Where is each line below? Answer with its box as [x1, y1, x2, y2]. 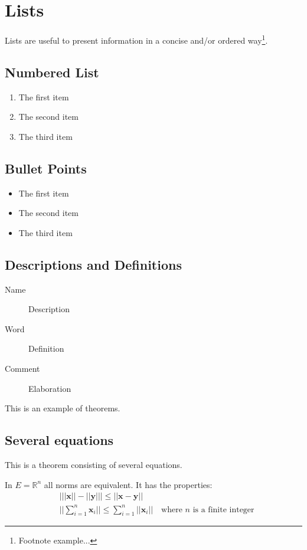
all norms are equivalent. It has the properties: [44, 478, 213, 490]
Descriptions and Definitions [5, 255, 182, 273]
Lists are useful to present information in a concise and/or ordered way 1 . [5, 32, 268, 46]
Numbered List [5, 63, 99, 81]
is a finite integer [192, 505, 254, 514]
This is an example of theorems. [5, 402, 120, 414]
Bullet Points [5, 159, 87, 177]
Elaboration [28, 382, 71, 394]
